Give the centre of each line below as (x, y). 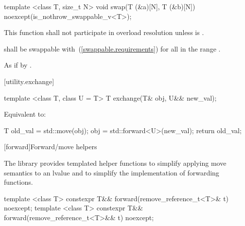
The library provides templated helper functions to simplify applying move (115, 163)
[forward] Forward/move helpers (51, 147)
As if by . (18, 65)
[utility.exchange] (29, 81)
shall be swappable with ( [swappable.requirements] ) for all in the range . (112, 48)
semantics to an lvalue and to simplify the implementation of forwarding (112, 172)
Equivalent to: (25, 114)
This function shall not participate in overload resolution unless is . (104, 32)
